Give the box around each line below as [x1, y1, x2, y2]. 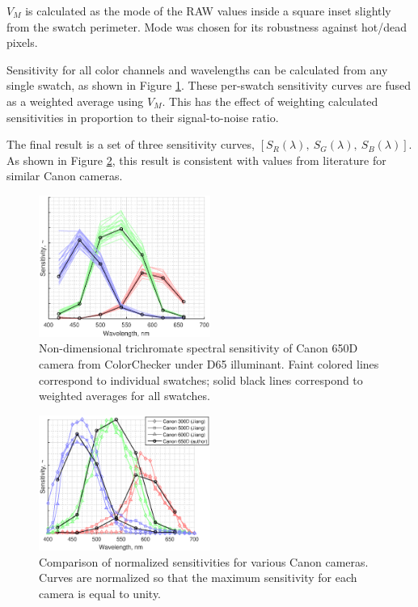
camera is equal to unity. [39, 585, 162, 602]
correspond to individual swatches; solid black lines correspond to [39, 371, 363, 388]
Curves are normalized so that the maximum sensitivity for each [39, 569, 357, 586]
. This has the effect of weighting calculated [162, 92, 378, 109]
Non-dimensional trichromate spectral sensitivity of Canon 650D [39, 339, 358, 356]
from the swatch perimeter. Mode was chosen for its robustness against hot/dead [6, 18, 407, 35]
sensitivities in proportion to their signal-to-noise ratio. [6, 108, 279, 125]
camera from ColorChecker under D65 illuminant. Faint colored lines [39, 356, 379, 372]
